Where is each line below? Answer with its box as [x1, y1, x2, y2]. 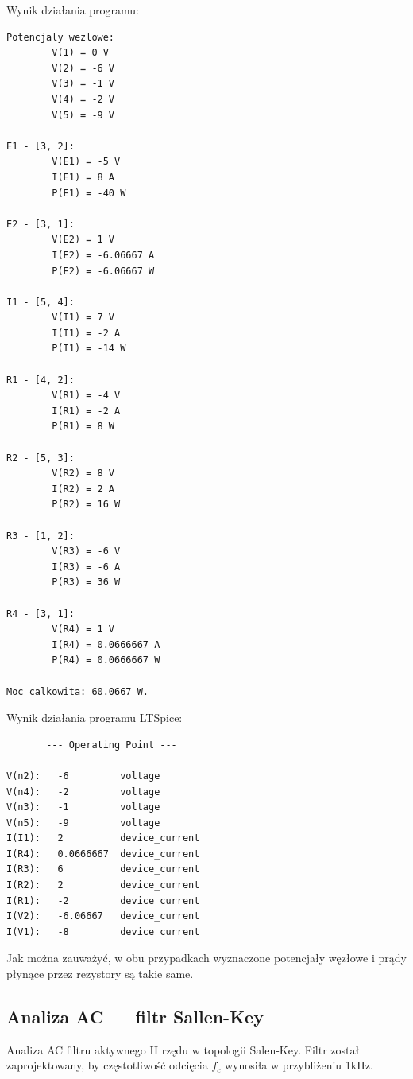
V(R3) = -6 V [52, 545, 121, 557]
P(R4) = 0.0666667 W [52, 654, 160, 666]
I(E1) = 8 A [52, 171, 115, 183]
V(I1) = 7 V [52, 312, 115, 324]
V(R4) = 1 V [52, 623, 115, 635]
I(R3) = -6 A [52, 561, 121, 572]
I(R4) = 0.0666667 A [52, 638, 160, 650]
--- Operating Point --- [46, 739, 177, 751]
